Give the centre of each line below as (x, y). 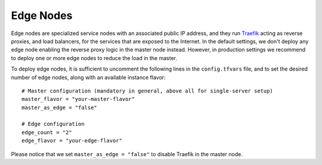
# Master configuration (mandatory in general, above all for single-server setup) (148, 91)
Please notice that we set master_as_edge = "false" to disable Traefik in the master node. (127, 154)
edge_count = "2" (47, 132)
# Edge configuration (53, 124)
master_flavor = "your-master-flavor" (78, 99)
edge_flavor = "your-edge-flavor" (72, 141)
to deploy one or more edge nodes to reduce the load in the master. (94, 58)
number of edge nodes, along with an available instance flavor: (89, 77)
